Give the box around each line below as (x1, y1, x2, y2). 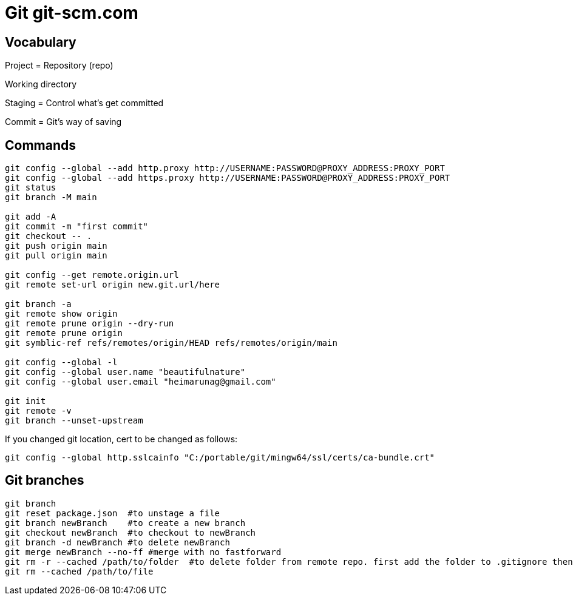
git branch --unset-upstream (5, 416, 143, 426)
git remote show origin (5, 309, 118, 319)
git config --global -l (5, 357, 118, 368)
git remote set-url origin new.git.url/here (5, 280, 220, 290)
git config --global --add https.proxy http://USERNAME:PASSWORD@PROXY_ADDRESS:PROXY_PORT (5, 173, 450, 183)
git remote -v (5, 406, 72, 416)
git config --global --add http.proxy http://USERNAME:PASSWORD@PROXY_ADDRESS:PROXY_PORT (5, 163, 445, 174)
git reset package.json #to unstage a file (5, 508, 220, 518)
